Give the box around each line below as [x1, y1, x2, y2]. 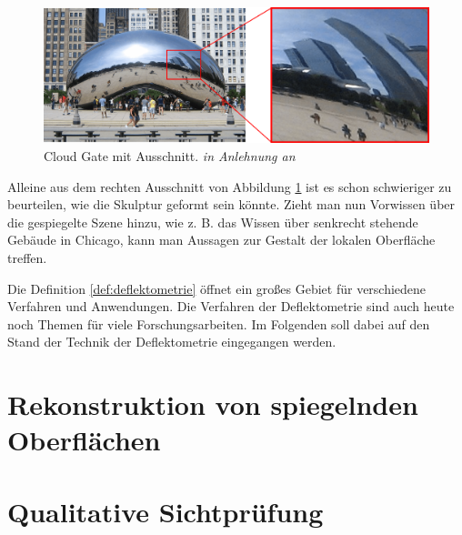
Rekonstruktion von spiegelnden [7, 386, 418, 423]
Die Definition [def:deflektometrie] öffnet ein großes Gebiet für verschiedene [7, 278, 427, 298]
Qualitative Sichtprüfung [7, 492, 324, 530]
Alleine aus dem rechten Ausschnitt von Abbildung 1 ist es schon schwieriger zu [7, 177, 452, 196]
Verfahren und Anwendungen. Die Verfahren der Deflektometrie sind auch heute [7, 297, 455, 316]
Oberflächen [7, 421, 161, 459]
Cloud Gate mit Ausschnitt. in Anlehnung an [44, 146, 296, 166]
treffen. [7, 248, 47, 267]
